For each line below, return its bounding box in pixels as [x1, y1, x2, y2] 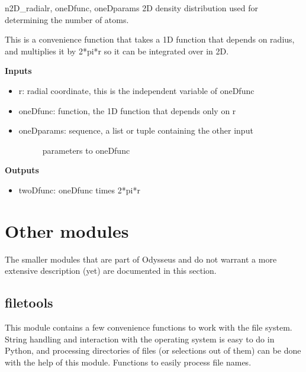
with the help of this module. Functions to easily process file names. [5, 355, 252, 368]
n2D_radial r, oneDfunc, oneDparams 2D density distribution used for [5, 2, 258, 14]
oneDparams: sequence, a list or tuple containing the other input [18, 124, 253, 137]
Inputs [5, 64, 32, 77]
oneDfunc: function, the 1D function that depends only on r [18, 104, 236, 117]
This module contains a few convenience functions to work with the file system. [5, 321, 292, 334]
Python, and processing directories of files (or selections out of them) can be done [5, 344, 301, 357]
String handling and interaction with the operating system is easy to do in [5, 332, 275, 345]
